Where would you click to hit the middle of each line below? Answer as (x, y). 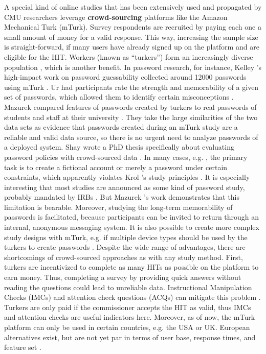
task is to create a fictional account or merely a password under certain (116, 167)
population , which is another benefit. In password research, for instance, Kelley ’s (133, 67)
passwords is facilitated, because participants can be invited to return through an (132, 217)
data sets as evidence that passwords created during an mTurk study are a (121, 127)
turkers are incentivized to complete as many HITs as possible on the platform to (131, 267)
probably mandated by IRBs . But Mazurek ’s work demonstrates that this (122, 197)
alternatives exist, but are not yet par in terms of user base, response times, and (130, 337)
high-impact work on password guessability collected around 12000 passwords (125, 77)
